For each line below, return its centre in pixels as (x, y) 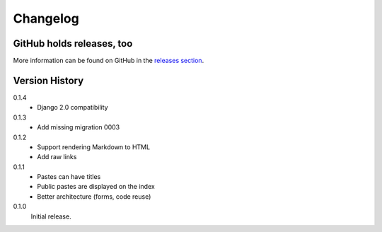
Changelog (46, 18)
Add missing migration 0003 (79, 127)
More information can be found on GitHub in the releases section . (109, 61)
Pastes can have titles (69, 177)
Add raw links (57, 157)
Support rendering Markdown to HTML (94, 147)
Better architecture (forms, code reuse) (94, 196)
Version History (48, 80)
